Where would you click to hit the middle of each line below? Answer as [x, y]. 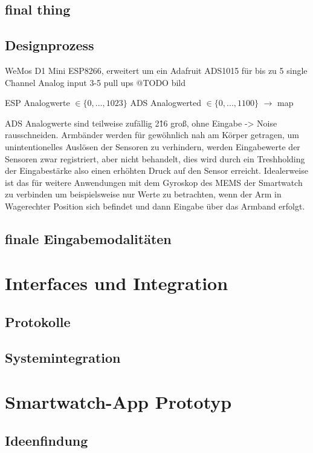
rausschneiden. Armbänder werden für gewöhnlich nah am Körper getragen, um [152, 135]
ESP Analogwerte [37, 103]
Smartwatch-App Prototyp [118, 402]
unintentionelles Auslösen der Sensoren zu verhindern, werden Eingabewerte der [153, 146]
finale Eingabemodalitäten [88, 238]
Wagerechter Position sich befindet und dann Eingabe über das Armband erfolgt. [155, 206]
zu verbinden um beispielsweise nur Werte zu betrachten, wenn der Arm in [143, 194]
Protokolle [38, 322]
